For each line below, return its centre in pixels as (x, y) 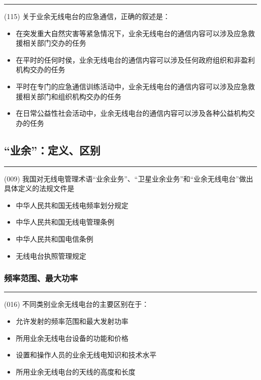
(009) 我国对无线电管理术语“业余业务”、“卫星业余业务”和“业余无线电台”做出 (129, 178)
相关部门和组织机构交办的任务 (72, 96)
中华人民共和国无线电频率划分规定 (72, 205)
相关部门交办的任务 (54, 43)
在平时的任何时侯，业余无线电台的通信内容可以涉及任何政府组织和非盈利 (135, 59)
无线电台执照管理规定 (51, 255)
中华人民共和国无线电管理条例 (65, 222)
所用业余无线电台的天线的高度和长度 (76, 371)
